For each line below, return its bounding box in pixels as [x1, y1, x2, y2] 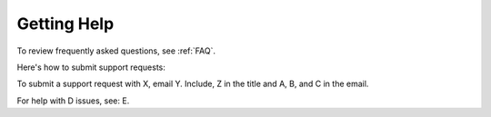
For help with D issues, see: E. [16, 95, 130, 106]
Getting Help [16, 14, 115, 34]
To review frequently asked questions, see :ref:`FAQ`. [16, 45, 216, 56]
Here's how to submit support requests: [16, 62, 165, 73]
